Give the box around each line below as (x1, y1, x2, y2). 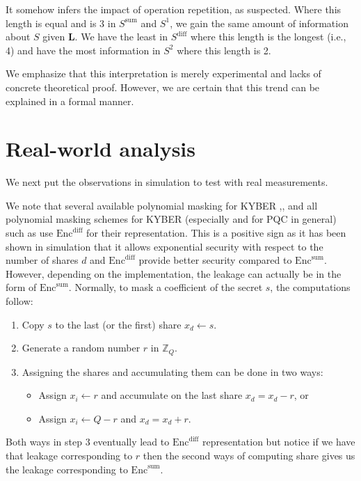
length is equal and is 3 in (6, 15, 116, 30)
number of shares (6, 253, 79, 267)
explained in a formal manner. (6, 93, 134, 108)
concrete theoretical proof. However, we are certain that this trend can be (6, 79, 320, 94)
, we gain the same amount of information (170, 15, 348, 30)
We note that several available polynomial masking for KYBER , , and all (6, 198, 318, 212)
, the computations (270, 280, 351, 294)
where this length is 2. (177, 42, 271, 57)
